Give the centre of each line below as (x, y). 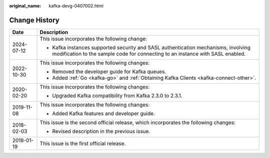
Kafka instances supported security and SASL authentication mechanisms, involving (151, 47)
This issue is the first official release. (83, 143)
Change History (34, 20)
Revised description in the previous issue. (101, 131)
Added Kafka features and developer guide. (103, 113)
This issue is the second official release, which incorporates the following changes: (138, 122)
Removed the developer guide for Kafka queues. (109, 71)
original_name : (25, 6)
